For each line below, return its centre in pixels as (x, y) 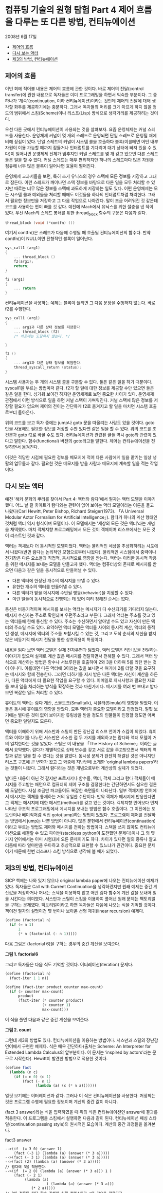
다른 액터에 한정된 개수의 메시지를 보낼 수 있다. (56, 580)
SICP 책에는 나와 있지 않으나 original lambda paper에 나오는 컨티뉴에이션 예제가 (82, 881)
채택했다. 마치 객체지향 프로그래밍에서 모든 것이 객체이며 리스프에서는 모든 (80, 529)
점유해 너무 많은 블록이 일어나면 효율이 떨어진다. (51, 165)
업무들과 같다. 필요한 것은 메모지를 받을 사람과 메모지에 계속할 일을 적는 (81, 463)
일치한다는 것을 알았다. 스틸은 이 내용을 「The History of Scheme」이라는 (81, 743)
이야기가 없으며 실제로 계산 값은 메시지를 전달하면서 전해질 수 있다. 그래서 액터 (79, 656)
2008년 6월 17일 (21, 37)
